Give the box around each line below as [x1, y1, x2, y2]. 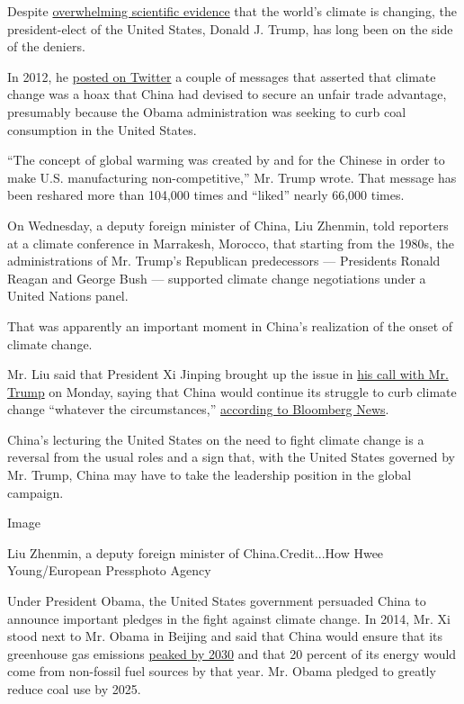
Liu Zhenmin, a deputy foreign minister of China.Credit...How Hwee [7, 543, 384, 562]
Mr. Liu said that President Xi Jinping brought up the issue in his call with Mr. [7, 365, 449, 384]
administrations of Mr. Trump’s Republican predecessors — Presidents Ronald [7, 251, 441, 270]
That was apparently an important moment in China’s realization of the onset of [7, 316, 453, 335]
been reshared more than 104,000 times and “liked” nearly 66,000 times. [7, 185, 405, 204]
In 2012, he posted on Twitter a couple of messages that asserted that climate [7, 67, 436, 86]
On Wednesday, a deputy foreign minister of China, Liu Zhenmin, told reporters [7, 215, 449, 234]
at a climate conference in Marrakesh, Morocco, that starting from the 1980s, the [7, 233, 455, 252]
